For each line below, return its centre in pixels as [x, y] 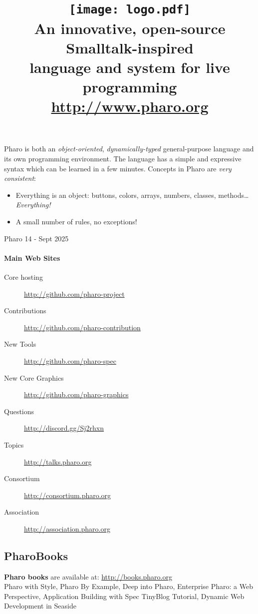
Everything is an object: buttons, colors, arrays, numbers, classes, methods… [132, 195]
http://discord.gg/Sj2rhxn [64, 428]
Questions [19, 411]
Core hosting [23, 277]
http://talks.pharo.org [58, 461]
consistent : [20, 178]
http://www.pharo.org [130, 106]
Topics [14, 444]
